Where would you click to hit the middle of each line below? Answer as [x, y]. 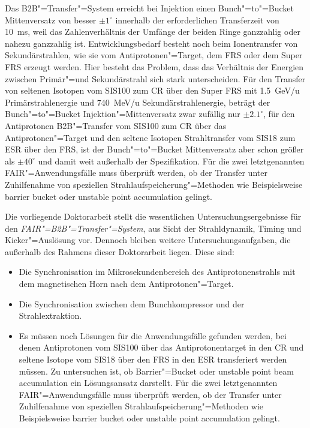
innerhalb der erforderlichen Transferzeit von [197, 20]
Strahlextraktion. [50, 315]
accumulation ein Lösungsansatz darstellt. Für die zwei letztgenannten [148, 383]
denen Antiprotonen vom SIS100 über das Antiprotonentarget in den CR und [161, 347]
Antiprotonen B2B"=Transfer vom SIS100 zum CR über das [116, 125]
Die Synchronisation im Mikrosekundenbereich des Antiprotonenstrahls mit [157, 272]
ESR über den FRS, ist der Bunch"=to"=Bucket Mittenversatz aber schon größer [154, 149]
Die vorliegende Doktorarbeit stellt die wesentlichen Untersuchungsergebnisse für [153, 216]
